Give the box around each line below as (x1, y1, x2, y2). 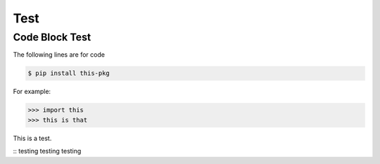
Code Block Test (13, 31, 91, 43)
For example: (13, 88, 51, 96)
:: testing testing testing (13, 147, 82, 156)
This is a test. (13, 134, 52, 142)
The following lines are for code (13, 50, 106, 59)
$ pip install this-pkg (27, 69, 110, 77)
